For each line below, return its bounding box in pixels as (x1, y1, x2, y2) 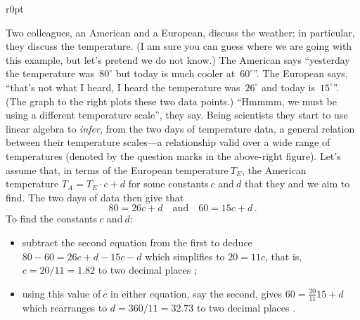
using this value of (22, 286, 101, 300)
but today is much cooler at (115, 66, 236, 81)
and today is (262, 79, 315, 94)
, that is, (265, 248, 302, 263)
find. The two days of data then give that (6, 189, 184, 204)
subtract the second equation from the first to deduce (22, 234, 252, 249)
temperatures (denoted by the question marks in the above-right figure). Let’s (6, 148, 341, 163)
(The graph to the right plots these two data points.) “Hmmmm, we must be (6, 93, 337, 108)
